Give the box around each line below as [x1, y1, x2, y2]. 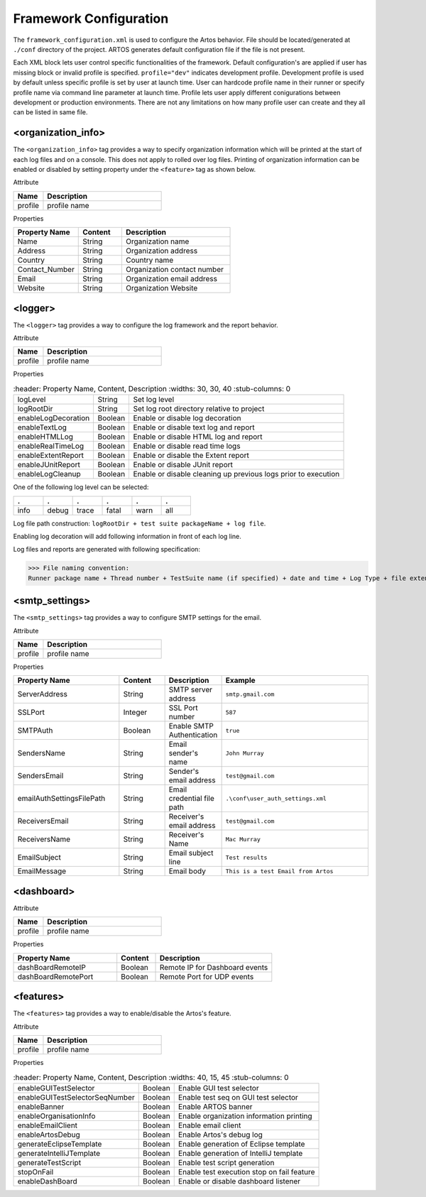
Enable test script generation [177, 1157, 275, 1167]
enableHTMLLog [17, 432, 74, 442]
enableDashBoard [17, 1176, 77, 1186]
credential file [168, 794, 214, 804]
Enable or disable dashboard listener [177, 1176, 301, 1186]
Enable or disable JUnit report [133, 460, 234, 470]
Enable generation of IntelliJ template [177, 1148, 303, 1158]
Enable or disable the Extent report [133, 451, 250, 461]
